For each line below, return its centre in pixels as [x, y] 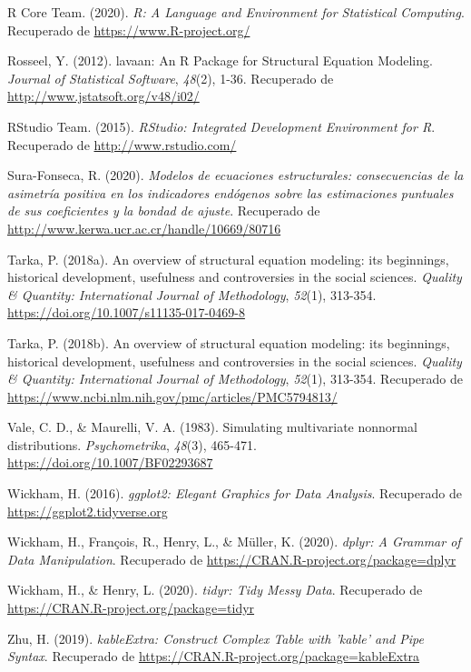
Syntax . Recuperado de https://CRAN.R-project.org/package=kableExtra [214, 656]
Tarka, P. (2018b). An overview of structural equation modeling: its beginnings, [229, 342]
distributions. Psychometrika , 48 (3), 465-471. [132, 444]
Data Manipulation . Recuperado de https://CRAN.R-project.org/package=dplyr [232, 559]
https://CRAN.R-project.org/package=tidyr [131, 608]
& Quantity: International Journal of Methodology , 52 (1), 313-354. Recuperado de [235, 379]
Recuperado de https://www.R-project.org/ [129, 30]
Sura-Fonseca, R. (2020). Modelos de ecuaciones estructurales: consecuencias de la [235, 175]
